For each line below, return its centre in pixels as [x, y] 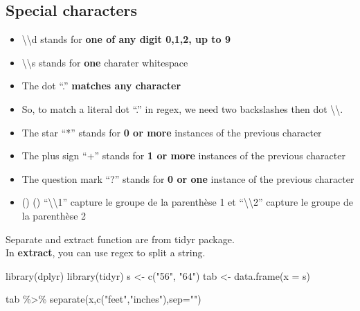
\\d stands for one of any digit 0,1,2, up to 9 [126, 39]
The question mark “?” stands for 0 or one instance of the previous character [188, 178]
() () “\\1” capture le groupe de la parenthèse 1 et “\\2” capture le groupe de [187, 202]
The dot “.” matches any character [101, 86]
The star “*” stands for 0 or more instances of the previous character [172, 132]
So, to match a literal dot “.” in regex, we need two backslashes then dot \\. [182, 108]
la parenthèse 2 [54, 215]
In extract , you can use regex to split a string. [106, 252]
